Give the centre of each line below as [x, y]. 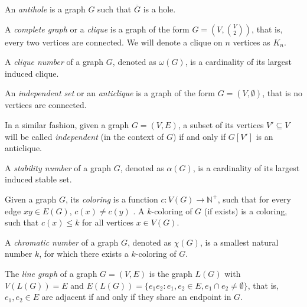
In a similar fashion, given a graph [67, 124]
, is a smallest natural [239, 242]
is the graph [171, 273]
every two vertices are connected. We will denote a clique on [114, 42]
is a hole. [159, 9]
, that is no [282, 93]
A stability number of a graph [58, 167]
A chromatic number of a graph [62, 242]
